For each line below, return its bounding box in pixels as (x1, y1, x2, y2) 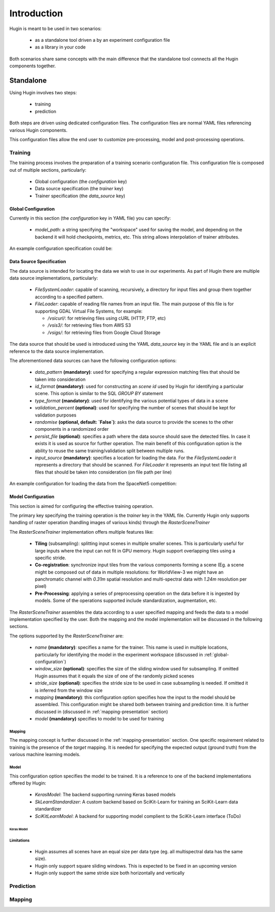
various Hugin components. (9, 127, 68, 133)
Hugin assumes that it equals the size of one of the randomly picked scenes (35, 673, 195, 679)
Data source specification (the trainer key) (35, 186, 124, 192)
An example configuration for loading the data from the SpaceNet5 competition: (9, 481, 177, 487)
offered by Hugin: (9, 780, 46, 786)
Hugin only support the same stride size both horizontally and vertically (35, 870, 185, 876)
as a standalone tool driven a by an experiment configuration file (35, 37, 170, 43)
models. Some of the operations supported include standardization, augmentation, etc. (35, 597, 217, 604)
